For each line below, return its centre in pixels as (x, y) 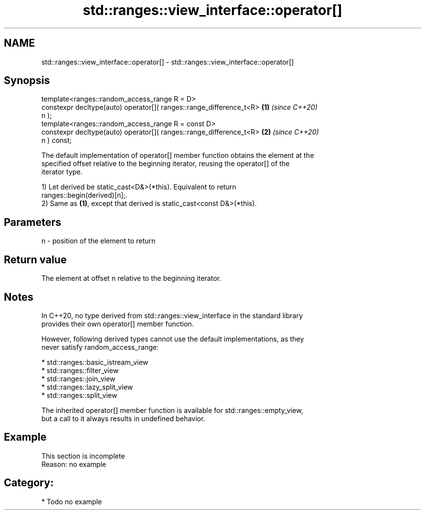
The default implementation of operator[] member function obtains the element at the (178, 155)
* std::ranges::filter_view (80, 370)
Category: (29, 483)
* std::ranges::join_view (78, 378)
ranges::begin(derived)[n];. (84, 195)
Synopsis (27, 81)
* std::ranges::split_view (79, 395)
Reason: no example (74, 464)
